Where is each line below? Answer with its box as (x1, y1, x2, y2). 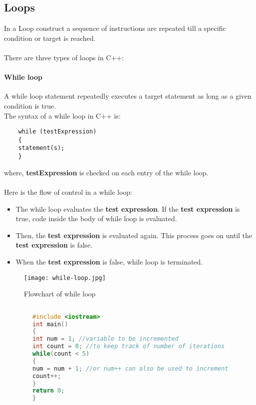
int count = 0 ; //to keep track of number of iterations (32, 343, 225, 350)
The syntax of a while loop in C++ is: (4, 110, 121, 121)
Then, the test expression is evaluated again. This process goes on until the (15, 230, 253, 240)
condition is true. (4, 100, 56, 111)
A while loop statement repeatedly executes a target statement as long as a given (4, 91, 252, 101)
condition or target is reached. (4, 32, 96, 43)
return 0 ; (32, 387, 65, 395)
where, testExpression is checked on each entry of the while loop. (4, 167, 208, 177)
